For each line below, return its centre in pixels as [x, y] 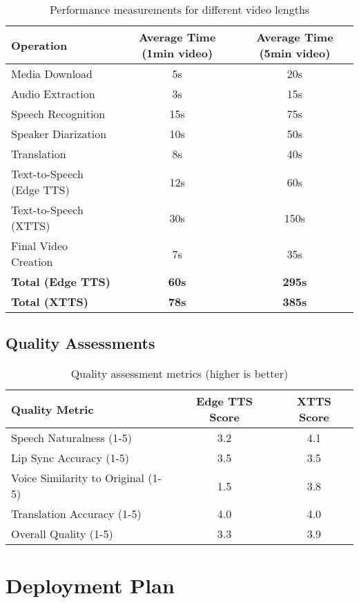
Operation [39, 45]
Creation [32, 261]
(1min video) [177, 53]
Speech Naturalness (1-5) [71, 438]
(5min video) [295, 53]
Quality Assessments [80, 343]
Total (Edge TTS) [61, 281]
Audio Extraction [53, 94]
